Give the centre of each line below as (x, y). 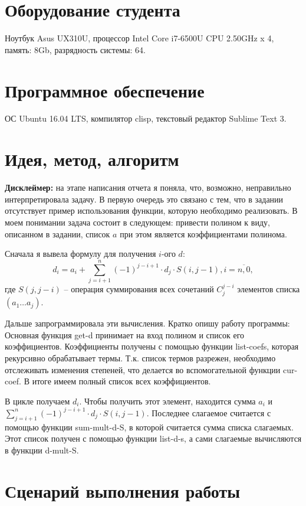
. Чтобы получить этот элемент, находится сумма (167, 401)
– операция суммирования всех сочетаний (139, 288)
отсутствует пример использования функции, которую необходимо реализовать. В (151, 210)
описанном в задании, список (57, 234)
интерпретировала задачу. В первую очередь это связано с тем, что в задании (144, 199)
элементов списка (269, 288)
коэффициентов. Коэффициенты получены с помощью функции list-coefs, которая (152, 346)
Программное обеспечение (105, 90)
